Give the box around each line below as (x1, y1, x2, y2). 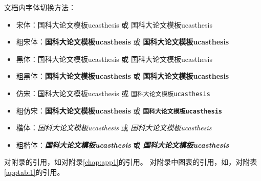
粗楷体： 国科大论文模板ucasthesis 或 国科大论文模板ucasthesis (16, 139, 229, 150)
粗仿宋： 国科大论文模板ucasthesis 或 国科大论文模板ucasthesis (16, 105, 222, 116)
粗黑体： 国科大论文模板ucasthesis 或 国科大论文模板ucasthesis (16, 71, 229, 81)
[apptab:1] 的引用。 (4, 167, 64, 177)
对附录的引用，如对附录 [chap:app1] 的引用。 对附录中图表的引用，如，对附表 (4, 156, 257, 167)
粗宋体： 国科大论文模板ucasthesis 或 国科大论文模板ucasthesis (16, 36, 229, 47)
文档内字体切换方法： (4, 2, 76, 12)
